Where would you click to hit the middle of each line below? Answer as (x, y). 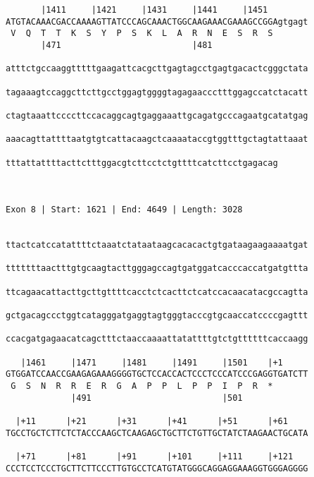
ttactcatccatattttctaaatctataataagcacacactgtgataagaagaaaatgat (157, 245)
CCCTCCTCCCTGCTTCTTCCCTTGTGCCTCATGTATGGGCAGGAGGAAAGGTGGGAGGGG (157, 468)
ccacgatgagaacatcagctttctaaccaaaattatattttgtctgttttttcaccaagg (157, 339)
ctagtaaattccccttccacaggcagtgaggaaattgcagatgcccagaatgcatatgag (157, 115)
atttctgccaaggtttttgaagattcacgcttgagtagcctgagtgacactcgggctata (157, 69)
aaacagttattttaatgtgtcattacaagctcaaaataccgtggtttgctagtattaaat (157, 139)
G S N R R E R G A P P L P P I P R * (142, 386)
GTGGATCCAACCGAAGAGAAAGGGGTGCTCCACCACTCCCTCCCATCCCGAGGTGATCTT (157, 374)
